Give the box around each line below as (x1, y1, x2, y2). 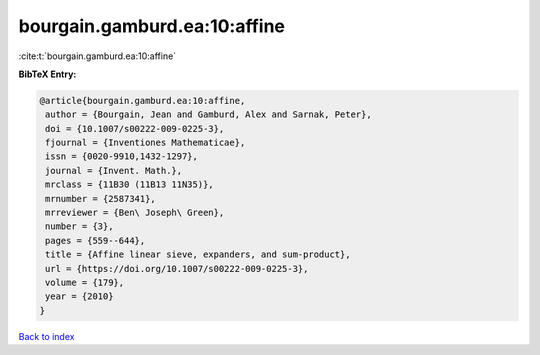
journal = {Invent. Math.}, (45, 165, 183, 176)
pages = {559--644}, (45, 235, 146, 246)
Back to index (18, 330, 75, 342)
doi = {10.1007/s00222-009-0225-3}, (45, 123, 225, 134)
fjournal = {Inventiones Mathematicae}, (45, 137, 246, 149)
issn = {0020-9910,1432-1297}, (45, 151, 199, 162)
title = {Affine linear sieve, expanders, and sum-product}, (45, 249, 351, 260)
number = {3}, (45, 221, 114, 232)
